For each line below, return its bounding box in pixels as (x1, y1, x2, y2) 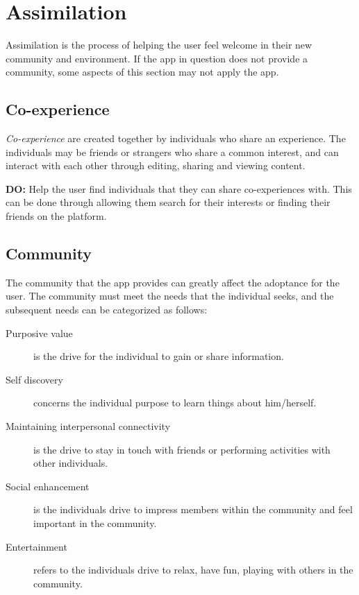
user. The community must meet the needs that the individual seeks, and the (6, 288, 334, 303)
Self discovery (6, 372, 63, 386)
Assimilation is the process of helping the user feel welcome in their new (6, 37, 312, 52)
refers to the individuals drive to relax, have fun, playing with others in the (33, 562, 353, 577)
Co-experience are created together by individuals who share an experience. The (6, 131, 346, 146)
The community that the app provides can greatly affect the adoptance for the (6, 275, 340, 289)
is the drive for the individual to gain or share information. (33, 349, 284, 363)
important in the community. (33, 516, 157, 530)
